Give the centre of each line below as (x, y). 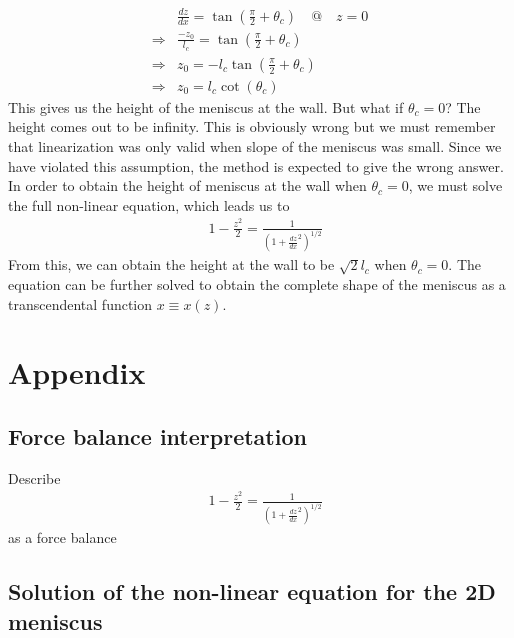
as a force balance (62, 537)
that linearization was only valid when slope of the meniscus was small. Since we (255, 146)
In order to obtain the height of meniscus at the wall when (187, 185)
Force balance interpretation (157, 435)
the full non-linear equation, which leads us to (149, 204)
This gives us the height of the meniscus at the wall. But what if (206, 106)
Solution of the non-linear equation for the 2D (252, 591)
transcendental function (80, 303)
